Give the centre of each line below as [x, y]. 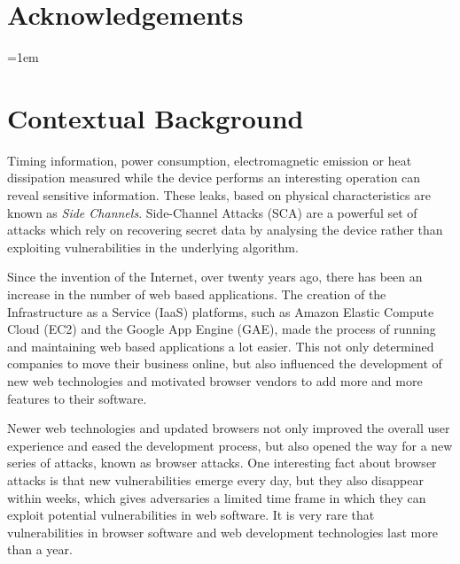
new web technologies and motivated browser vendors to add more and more [215, 380]
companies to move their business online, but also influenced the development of [225, 363]
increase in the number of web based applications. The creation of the [197, 294]
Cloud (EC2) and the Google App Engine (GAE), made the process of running [222, 329]
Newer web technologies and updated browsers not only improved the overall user [229, 428]
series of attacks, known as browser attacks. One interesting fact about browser [222, 463]
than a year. [40, 549]
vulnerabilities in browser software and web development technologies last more [222, 532]
